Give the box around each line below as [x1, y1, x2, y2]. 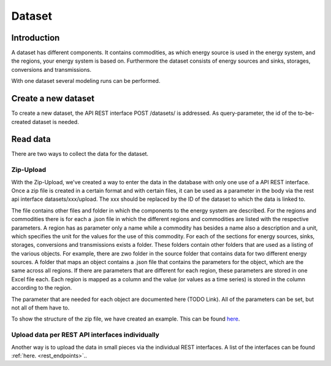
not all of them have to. [11, 304, 70, 311]
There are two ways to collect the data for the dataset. [11, 150, 149, 158]
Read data [11, 134, 51, 144]
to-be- [297, 109, 315, 117]
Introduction [11, 33, 60, 43]
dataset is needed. [32, 118, 79, 125]
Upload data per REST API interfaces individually [11, 330, 159, 339]
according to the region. [11, 284, 72, 292]
